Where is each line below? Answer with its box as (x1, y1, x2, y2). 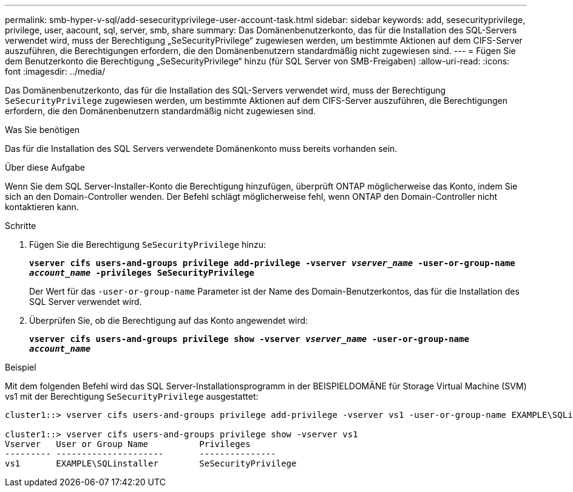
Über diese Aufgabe (5, 162, 85, 173)
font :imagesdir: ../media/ (5, 66, 106, 77)
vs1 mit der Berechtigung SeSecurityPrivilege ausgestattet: (5, 391, 259, 401)
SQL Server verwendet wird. (29, 296, 142, 307)
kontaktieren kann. (5, 202, 79, 212)
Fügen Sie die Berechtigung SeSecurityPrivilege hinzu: (29, 239, 266, 250)
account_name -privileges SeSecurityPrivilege (29, 268, 254, 278)
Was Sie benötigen (5, 125, 80, 135)
